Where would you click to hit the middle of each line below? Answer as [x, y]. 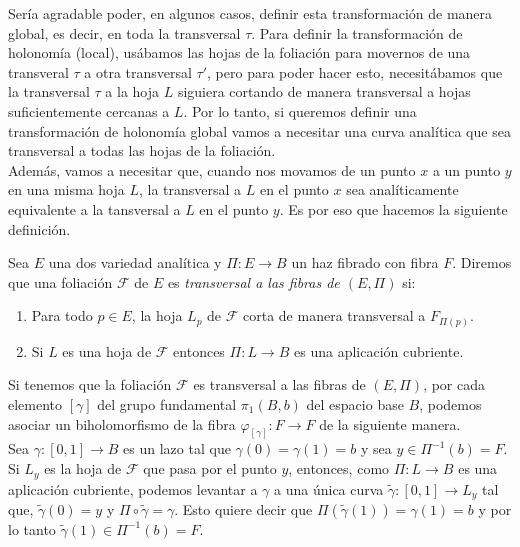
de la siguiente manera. [390, 423]
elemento [35, 404]
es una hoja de [107, 350]
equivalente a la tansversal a [94, 208]
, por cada [454, 384]
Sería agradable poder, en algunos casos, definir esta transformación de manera [250, 13]
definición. [39, 228]
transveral [38, 71]
